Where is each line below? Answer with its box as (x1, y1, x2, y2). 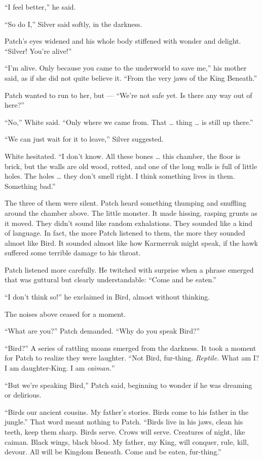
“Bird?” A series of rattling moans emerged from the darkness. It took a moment (5, 342, 256, 353)
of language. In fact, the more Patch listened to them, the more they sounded (5, 227, 245, 238)
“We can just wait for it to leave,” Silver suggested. (5, 134, 164, 144)
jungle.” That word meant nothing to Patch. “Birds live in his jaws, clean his (5, 416, 243, 427)
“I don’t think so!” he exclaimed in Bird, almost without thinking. (5, 291, 210, 302)
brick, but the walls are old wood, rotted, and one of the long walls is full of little (5, 160, 257, 171)
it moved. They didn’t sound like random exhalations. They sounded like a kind (5, 217, 253, 228)
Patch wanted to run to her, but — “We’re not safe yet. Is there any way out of (5, 89, 252, 100)
